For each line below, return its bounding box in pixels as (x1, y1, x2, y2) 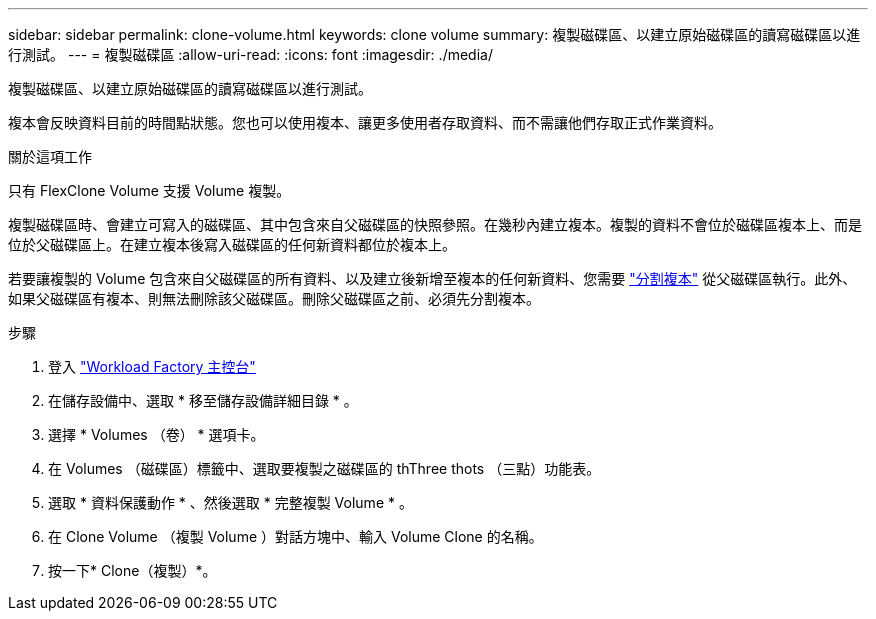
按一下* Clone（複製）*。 (48, 562, 217, 579)
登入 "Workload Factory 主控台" (48, 358, 256, 375)
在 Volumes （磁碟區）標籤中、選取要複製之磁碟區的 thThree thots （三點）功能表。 (48, 460, 601, 477)
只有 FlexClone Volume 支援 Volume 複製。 (8, 182, 291, 199)
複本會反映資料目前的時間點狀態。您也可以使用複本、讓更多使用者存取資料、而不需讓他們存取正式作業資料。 (8, 114, 722, 131)
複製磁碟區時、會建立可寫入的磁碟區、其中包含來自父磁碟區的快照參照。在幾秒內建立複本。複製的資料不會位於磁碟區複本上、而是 (8, 216, 862, 233)
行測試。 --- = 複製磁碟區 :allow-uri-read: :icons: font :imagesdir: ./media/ (8, 46, 493, 63)
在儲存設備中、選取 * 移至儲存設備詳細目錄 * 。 (48, 392, 358, 409)
